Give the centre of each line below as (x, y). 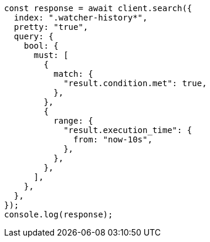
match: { (73, 74)
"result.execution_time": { (128, 130)
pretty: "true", (51, 27)
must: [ (51, 55)
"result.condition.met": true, (135, 83)
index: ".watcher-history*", (81, 18)
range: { (73, 121)
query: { (34, 36)
